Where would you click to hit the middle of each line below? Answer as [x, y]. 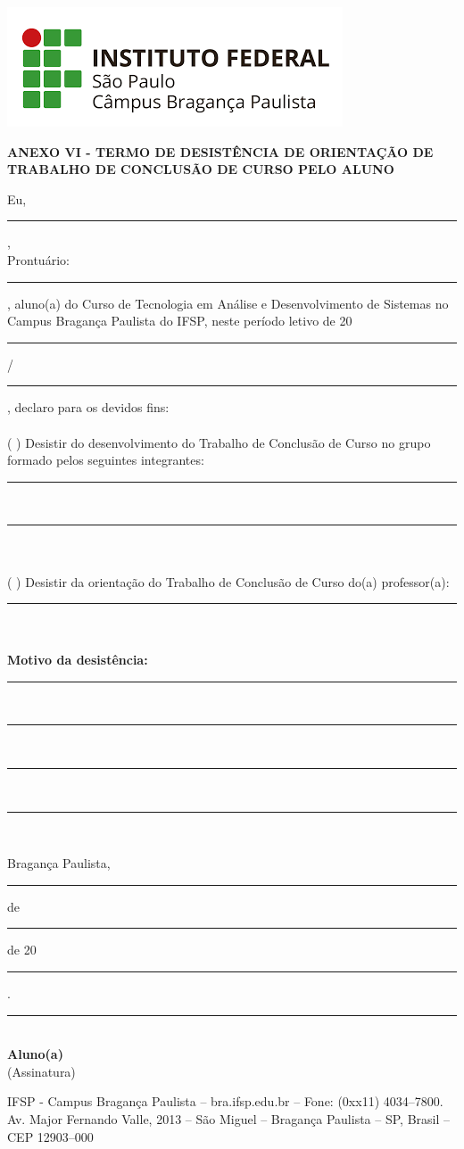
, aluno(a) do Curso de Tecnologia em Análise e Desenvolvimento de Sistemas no [228, 303]
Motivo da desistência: [78, 660]
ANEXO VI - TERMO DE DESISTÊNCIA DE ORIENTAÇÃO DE [220, 151]
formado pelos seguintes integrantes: [106, 460]
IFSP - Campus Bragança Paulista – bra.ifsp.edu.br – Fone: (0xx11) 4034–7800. [225, 1101]
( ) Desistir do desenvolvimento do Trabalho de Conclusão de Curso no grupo [219, 442]
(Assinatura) [41, 1071]
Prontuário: [38, 259]
